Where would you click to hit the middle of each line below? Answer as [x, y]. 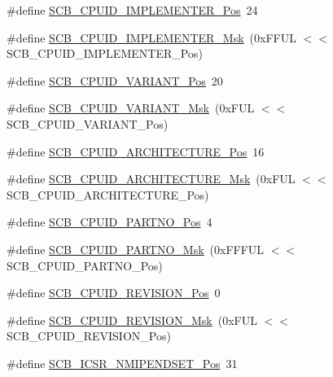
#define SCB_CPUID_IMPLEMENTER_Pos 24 [132, 10]
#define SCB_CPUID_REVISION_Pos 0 [114, 293]
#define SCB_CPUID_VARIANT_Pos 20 [115, 80]
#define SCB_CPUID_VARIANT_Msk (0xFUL [131, 108]
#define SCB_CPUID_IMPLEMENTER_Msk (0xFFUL [151, 37]
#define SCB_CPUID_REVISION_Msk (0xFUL [132, 320]
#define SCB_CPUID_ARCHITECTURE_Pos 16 [136, 151]
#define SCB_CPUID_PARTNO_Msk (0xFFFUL [136, 249]
